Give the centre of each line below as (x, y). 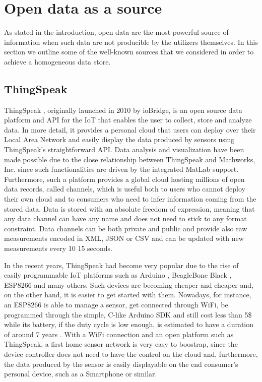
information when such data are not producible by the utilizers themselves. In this (131, 42)
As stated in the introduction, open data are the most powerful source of (116, 32)
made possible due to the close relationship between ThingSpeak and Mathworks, (130, 159)
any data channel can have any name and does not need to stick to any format (125, 218)
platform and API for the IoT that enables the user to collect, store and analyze (128, 120)
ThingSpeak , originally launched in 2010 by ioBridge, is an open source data (123, 110)
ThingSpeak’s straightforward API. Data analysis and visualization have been (124, 149)
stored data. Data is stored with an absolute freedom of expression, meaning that (129, 208)
